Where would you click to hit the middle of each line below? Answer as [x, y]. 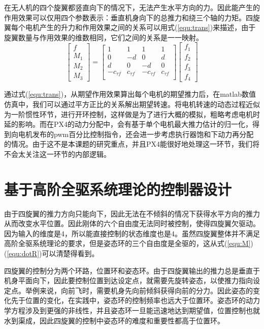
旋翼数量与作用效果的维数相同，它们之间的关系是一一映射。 [104, 37]
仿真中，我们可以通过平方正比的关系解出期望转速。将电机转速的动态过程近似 [132, 104]
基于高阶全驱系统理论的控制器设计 [118, 189]
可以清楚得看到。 [70, 253]
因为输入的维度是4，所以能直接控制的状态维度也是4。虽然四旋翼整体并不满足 [132, 233]
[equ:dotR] [23, 253]
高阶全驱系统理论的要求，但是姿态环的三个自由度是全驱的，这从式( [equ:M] [127, 243]
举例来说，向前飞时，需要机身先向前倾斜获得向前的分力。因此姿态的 [139, 290]
